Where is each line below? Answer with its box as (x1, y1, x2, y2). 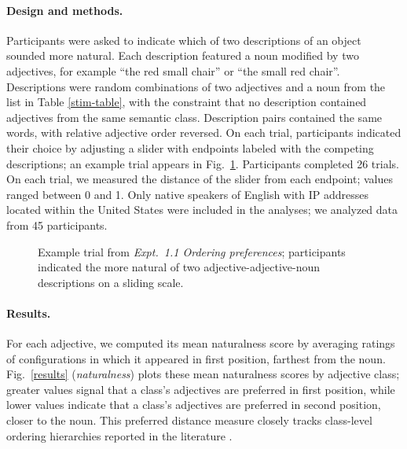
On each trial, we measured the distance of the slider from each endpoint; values (6, 171, 393, 187)
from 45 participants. (6, 216, 108, 233)
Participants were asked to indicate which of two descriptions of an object (6, 31, 361, 48)
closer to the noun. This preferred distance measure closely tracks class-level (6, 412, 372, 429)
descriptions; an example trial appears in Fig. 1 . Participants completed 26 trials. (6, 155, 399, 171)
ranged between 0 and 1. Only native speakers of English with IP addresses (6, 186, 369, 202)
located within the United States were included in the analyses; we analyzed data (6, 201, 398, 218)
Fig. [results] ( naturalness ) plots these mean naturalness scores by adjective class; (6, 366, 400, 382)
